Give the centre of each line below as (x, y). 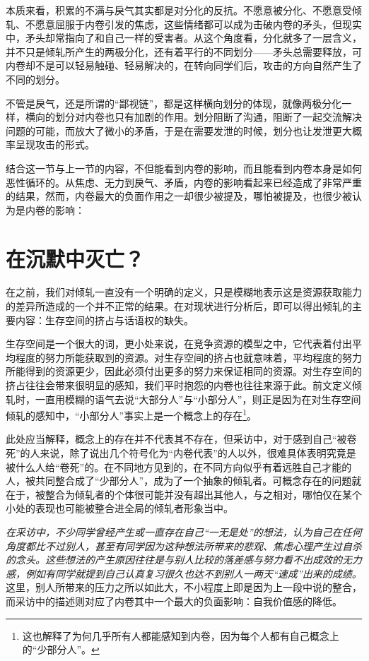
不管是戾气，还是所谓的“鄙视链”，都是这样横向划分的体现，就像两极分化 (174, 103)
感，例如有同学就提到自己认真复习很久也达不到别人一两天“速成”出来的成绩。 (184, 573)
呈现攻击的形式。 (55, 144)
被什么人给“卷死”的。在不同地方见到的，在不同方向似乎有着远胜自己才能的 (179, 466)
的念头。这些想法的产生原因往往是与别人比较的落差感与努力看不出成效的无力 (184, 560)
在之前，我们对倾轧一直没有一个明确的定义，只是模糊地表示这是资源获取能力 (184, 292)
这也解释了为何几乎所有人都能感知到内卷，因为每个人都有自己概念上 (181, 635)
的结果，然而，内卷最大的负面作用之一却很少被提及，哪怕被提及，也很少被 (179, 196)
